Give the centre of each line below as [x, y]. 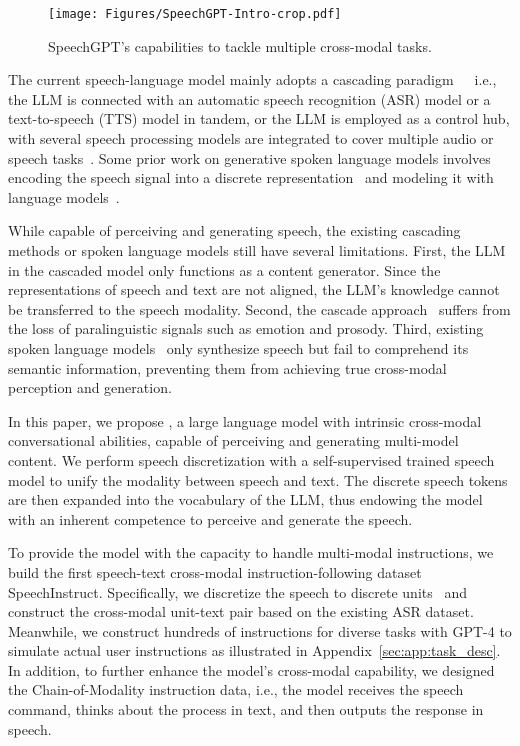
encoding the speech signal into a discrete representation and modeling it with [251, 177]
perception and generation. [90, 387]
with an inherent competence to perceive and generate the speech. [210, 518]
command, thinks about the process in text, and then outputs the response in [246, 709]
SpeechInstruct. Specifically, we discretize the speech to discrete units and [237, 591]
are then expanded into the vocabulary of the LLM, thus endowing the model [245, 499]
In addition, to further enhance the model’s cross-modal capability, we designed [251, 669]
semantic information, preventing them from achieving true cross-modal [227, 367]
